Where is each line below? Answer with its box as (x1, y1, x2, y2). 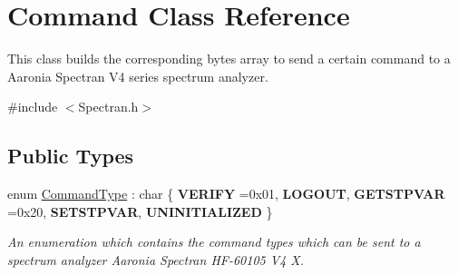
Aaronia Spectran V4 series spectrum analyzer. (7, 66, 268, 85)
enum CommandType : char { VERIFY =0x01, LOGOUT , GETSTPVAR (7, 184, 445, 203)
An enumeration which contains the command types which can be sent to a (7, 232, 421, 251)
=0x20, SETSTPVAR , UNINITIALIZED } (7, 201, 273, 221)
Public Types (7, 142, 134, 170)
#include (7, 97, 58, 116)
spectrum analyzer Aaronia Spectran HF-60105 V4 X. (7, 250, 304, 269)
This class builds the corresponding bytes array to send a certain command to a (7, 49, 451, 68)
